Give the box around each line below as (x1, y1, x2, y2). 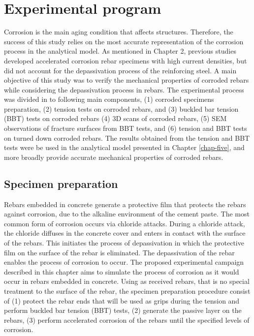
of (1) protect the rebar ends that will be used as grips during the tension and (4, 295, 240, 305)
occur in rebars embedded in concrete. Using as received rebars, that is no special (4, 276, 250, 286)
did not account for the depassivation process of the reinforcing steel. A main (4, 65, 237, 75)
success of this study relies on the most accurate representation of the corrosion (4, 36, 244, 46)
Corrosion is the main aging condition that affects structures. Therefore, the (4, 27, 233, 37)
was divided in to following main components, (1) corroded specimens (4, 94, 214, 104)
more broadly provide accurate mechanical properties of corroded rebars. (4, 152, 223, 162)
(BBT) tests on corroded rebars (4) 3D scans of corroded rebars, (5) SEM (4, 113, 227, 123)
